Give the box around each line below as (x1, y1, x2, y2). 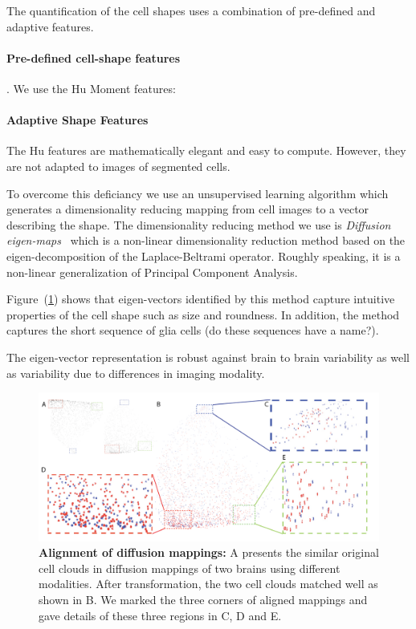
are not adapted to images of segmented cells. (6, 157, 230, 174)
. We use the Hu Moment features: (6, 79, 176, 96)
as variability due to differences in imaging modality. (6, 364, 265, 381)
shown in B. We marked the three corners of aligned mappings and (39, 590, 368, 607)
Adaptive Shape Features (6, 112, 149, 128)
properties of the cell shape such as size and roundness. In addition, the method (6, 306, 400, 323)
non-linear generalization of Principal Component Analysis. (6, 263, 298, 280)
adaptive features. (6, 18, 94, 34)
